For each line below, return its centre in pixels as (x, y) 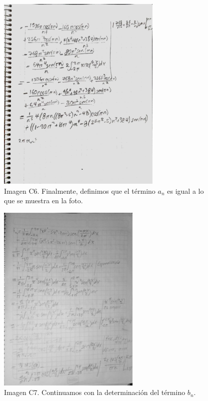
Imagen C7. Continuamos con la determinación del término (95, 392)
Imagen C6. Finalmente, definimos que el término (80, 190)
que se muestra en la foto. (43, 200)
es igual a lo (185, 190)
